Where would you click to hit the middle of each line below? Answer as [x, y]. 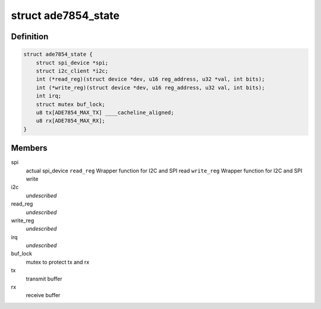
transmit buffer [44, 279]
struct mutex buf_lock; [70, 104]
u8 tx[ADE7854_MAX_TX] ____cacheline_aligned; [105, 112]
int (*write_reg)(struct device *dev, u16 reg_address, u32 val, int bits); [150, 87]
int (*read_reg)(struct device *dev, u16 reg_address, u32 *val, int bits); [150, 79]
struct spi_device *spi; [72, 63]
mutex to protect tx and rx [58, 262]
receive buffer [43, 295]
